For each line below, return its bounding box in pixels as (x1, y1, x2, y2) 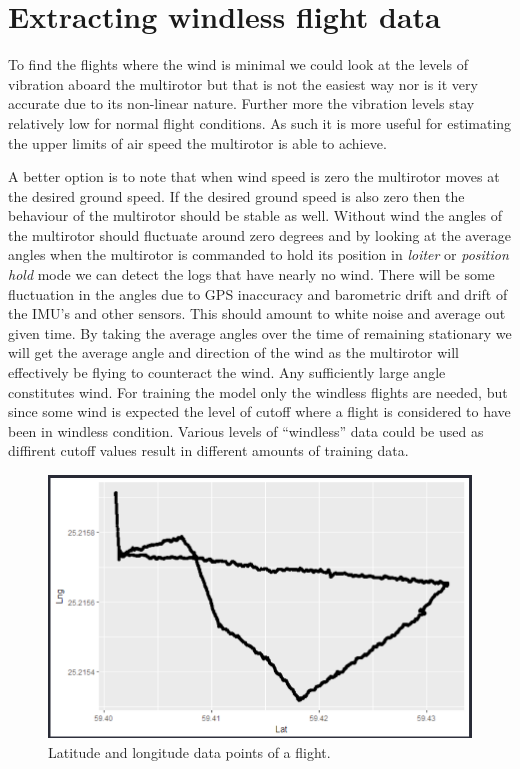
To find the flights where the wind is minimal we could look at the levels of (8, 54, 468, 75)
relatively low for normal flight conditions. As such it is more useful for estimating (8, 112, 512, 133)
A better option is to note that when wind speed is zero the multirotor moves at (8, 166, 500, 187)
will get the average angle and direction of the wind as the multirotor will (8, 342, 459, 363)
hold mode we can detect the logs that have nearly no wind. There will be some (8, 264, 495, 285)
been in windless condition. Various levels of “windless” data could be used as (8, 420, 484, 441)
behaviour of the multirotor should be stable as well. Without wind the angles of (8, 205, 502, 226)
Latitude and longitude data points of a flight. (48, 741, 331, 762)
